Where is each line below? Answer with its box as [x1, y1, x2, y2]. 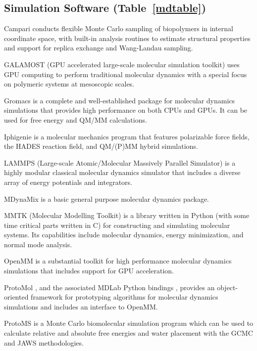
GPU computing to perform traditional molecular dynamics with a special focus [4, 69, 247, 79]
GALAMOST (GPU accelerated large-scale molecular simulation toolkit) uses [4, 59, 240, 69]
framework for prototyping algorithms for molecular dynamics [31, 292, 218, 302]
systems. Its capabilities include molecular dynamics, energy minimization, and [4, 229, 244, 240]
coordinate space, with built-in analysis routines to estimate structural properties [4, 33, 251, 43]
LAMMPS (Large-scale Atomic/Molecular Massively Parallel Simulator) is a [4, 157, 236, 168]
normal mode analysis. [4, 239, 72, 249]
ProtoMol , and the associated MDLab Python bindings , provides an [4, 282, 215, 292]
